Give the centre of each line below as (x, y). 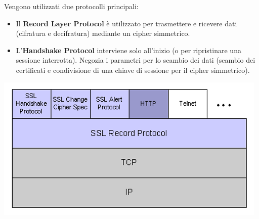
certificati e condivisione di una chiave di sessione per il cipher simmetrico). (133, 70)
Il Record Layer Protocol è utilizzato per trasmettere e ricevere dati (126, 23)
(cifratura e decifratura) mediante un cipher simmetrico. (103, 33)
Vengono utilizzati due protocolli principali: (71, 6)
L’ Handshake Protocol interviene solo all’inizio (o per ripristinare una (128, 50)
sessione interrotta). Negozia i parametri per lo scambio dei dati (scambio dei (136, 60)
